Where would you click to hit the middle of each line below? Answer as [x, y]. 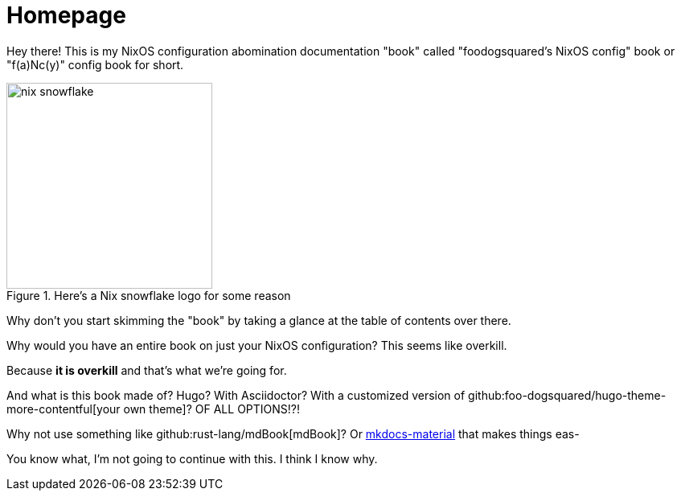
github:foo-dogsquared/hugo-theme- [567, 395]
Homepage [66, 15]
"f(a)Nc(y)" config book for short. [95, 64]
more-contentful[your [64, 409]
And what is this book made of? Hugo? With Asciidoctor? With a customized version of [236, 395]
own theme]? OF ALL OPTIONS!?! [212, 409]
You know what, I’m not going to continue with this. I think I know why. [192, 458]
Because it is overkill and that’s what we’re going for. [147, 370]
